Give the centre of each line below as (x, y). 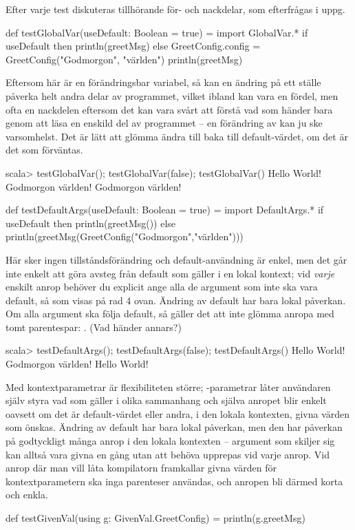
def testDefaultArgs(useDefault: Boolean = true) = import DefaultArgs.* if (165, 210)
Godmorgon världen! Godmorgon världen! (94, 186)
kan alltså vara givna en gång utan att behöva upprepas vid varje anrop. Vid (168, 454)
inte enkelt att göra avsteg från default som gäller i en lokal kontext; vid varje (170, 273)
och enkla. (27, 495)
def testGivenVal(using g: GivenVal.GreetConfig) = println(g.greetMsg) (155, 518)
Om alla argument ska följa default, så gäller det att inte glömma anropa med (170, 314)
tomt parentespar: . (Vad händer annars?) (94, 327)
